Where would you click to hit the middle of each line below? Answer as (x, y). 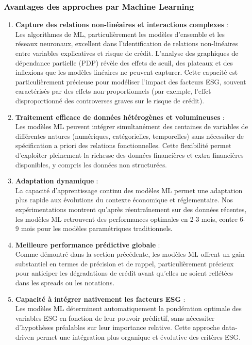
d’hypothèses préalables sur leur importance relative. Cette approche (118, 327)
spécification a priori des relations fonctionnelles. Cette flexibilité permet (123, 145)
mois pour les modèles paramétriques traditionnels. (97, 228)
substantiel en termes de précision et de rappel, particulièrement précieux (125, 263)
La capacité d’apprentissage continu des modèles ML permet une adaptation (129, 190)
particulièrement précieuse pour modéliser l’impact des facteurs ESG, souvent (131, 81)
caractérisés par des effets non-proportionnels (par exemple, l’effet (113, 91)
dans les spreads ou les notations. (65, 283)
